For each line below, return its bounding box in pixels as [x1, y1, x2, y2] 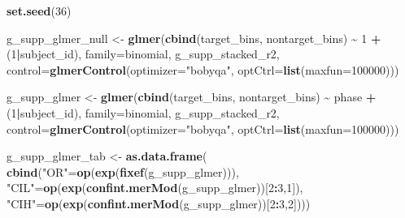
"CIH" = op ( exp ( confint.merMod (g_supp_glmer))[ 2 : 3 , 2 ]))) [7, 194, 311, 212]
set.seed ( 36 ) [7, 2, 72, 19]
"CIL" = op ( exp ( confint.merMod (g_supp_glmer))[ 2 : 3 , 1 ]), [7, 179, 303, 196]
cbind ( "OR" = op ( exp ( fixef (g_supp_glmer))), [7, 163, 239, 180]
